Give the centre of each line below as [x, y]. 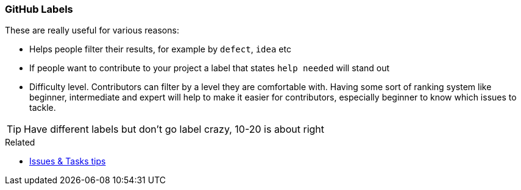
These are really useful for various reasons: [92, 30]
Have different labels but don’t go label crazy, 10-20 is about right [174, 129]
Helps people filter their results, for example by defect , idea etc [160, 49]
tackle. [43, 108]
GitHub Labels [39, 9]
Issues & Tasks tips [68, 161]
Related [20, 142]
